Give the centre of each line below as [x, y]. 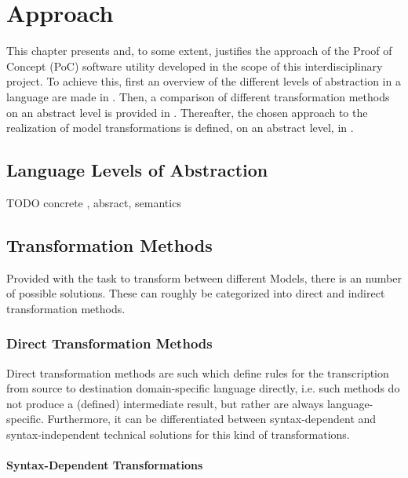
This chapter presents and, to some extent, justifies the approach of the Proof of [199, 51]
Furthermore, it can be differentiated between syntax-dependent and [212, 419]
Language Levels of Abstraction [137, 170]
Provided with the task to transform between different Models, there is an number [204, 277]
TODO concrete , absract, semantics [94, 202]
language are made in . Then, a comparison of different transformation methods [198, 96]
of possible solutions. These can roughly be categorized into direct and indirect [196, 293]
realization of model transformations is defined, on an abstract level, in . [180, 128]
